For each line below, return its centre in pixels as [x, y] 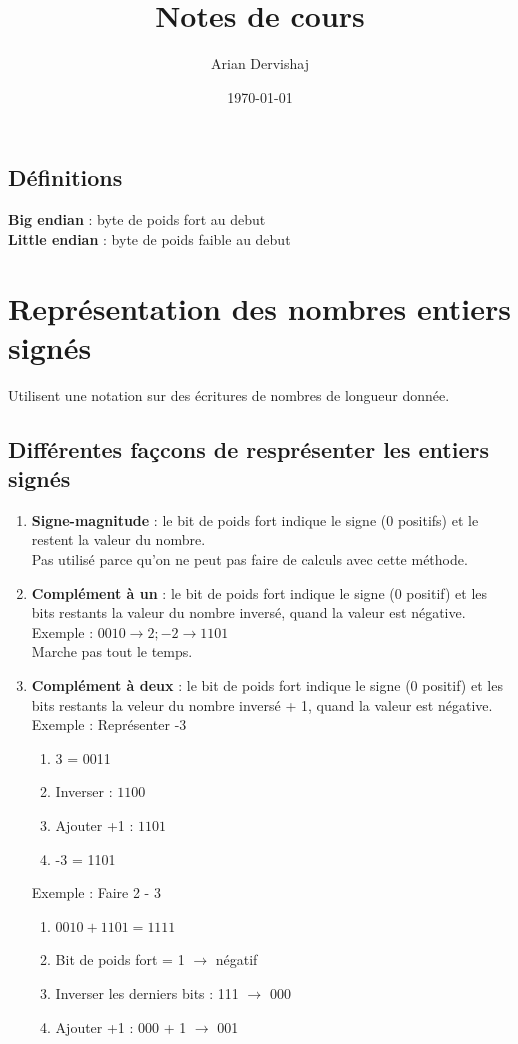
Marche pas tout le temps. [112, 651]
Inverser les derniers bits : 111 [147, 992]
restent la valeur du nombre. [118, 539]
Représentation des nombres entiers [259, 307]
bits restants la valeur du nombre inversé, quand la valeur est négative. [248, 612]
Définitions [65, 177]
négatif [236, 959]
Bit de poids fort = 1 [120, 959]
